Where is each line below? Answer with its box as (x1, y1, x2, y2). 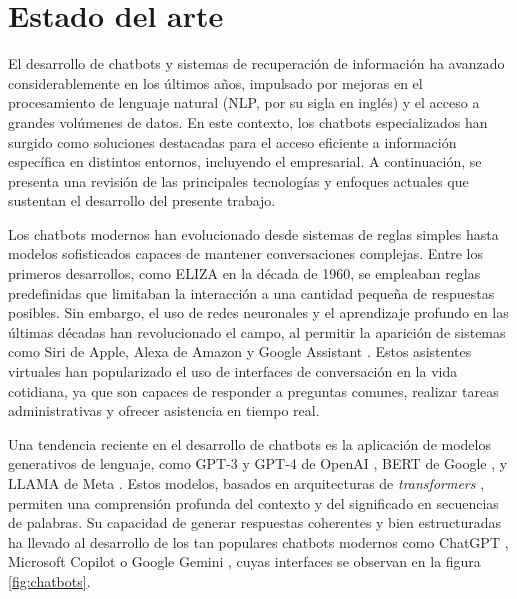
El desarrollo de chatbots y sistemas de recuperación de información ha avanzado (8, 53, 505, 74)
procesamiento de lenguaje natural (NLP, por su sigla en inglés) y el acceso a (8, 92, 480, 113)
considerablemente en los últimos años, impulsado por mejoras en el (8, 72, 423, 93)
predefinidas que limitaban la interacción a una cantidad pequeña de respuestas (8, 282, 495, 303)
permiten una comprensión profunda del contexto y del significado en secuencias (8, 492, 499, 513)
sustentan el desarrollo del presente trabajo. (8, 190, 276, 211)
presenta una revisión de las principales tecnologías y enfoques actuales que (8, 170, 469, 191)
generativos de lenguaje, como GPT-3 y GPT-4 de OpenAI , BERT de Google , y (8, 453, 508, 474)
